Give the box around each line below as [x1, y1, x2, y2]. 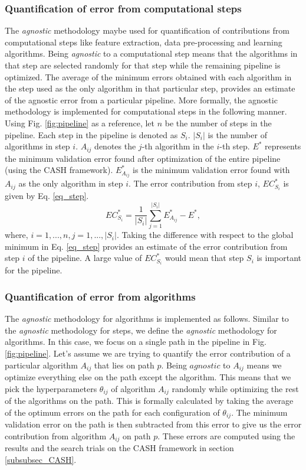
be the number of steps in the [164, 116, 272, 129]
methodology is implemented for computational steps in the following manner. [5, 105, 287, 117]
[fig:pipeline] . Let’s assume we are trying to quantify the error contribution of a [5, 347, 291, 359]
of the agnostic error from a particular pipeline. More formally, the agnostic [5, 93, 278, 106]
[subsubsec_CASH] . [5, 453, 77, 465]
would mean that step [164, 252, 244, 264]
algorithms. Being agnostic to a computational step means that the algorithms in [5, 47, 298, 60]
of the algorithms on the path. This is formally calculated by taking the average [5, 394, 294, 407]
